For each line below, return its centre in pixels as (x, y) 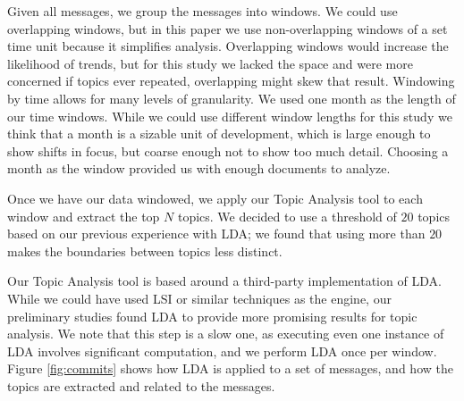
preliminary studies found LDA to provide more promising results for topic (212, 316)
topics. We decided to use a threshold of (287, 216)
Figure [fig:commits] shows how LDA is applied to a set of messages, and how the (230, 368)
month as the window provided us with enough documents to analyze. (199, 168)
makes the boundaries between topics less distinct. (145, 251)
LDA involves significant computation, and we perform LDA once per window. (222, 351)
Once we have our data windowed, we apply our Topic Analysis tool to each (215, 198)
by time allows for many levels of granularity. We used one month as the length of (232, 98)
